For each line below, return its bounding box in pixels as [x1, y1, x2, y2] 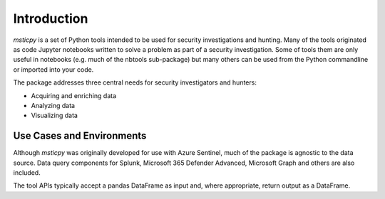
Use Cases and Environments [13, 130, 147, 142]
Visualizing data [31, 111, 78, 120]
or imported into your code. [13, 65, 94, 74]
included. [13, 168, 41, 177]
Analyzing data [31, 101, 75, 109]
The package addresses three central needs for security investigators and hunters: [13, 78, 257, 87]
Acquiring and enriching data [31, 91, 117, 99]
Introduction [13, 11, 88, 26]
